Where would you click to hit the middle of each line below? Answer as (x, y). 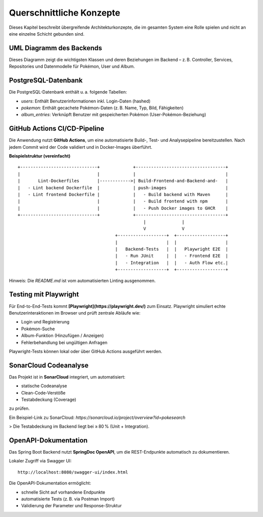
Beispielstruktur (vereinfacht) (40, 156)
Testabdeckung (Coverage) (49, 399)
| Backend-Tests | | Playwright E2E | (172, 249)
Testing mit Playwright (44, 294)
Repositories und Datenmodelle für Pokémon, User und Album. (72, 66)
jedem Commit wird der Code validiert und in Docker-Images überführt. (81, 147)
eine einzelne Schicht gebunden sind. (47, 34)
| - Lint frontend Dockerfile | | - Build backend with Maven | (123, 194)
